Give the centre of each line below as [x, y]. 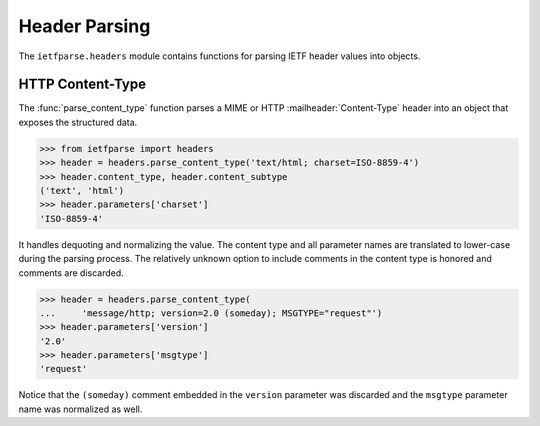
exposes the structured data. [78, 122]
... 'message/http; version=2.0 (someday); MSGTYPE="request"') [211, 313]
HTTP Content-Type [82, 84]
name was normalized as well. [80, 409]
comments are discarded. [71, 272]
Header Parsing [84, 26]
